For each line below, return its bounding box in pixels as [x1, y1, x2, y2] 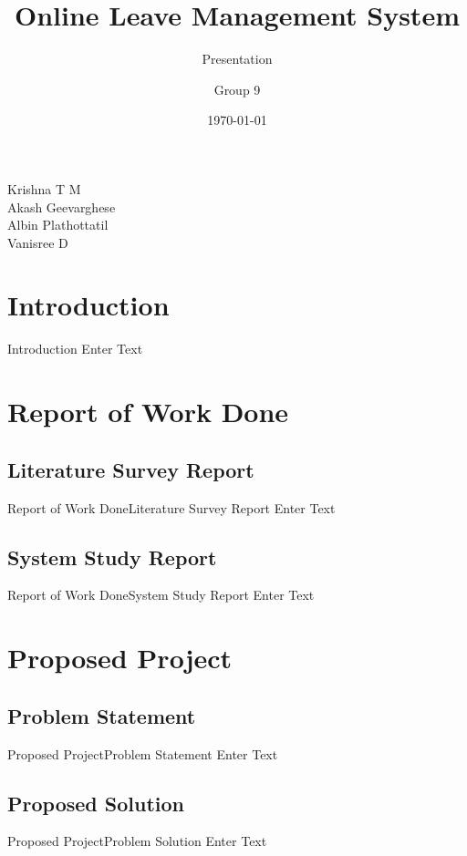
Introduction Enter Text [7, 339, 143, 358]
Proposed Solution [7, 789, 184, 817]
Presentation [202, 49, 273, 68]
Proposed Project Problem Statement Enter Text [7, 744, 278, 763]
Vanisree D [7, 232, 68, 252]
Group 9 [213, 79, 261, 98]
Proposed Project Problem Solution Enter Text [7, 831, 267, 851]
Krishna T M [7, 179, 81, 198]
